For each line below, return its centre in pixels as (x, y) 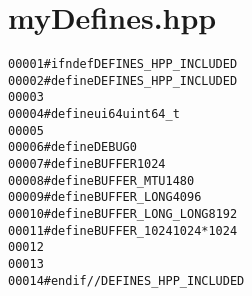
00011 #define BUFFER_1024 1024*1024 (123, 230)
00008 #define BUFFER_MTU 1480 (101, 180)
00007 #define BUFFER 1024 (87, 164)
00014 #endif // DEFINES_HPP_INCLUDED (126, 280)
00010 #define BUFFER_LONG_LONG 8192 (123, 214)
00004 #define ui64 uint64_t (94, 114)
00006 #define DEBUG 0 (72, 147)
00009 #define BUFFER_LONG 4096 (105, 197)
